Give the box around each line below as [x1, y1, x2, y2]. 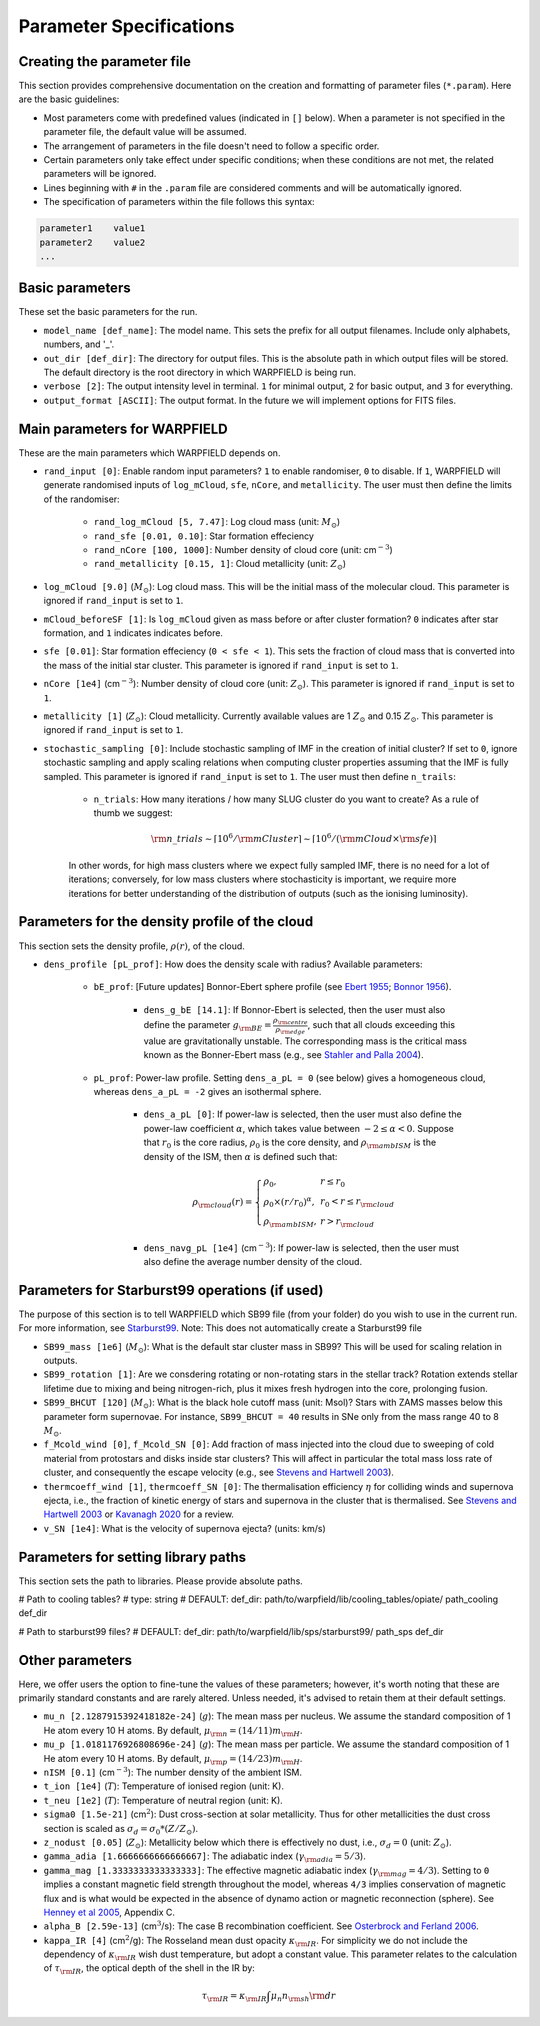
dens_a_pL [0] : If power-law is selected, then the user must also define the [143, 1108, 462, 1120]
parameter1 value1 [39, 223, 146, 234]
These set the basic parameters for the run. [18, 306, 198, 318]
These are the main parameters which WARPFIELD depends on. [18, 446, 281, 459]
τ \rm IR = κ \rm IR [201, 1990, 267, 2004]
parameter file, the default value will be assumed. [43, 126, 247, 138]
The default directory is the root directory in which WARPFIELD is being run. [43, 366, 357, 379]
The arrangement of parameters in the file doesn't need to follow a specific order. [43, 140, 380, 152]
